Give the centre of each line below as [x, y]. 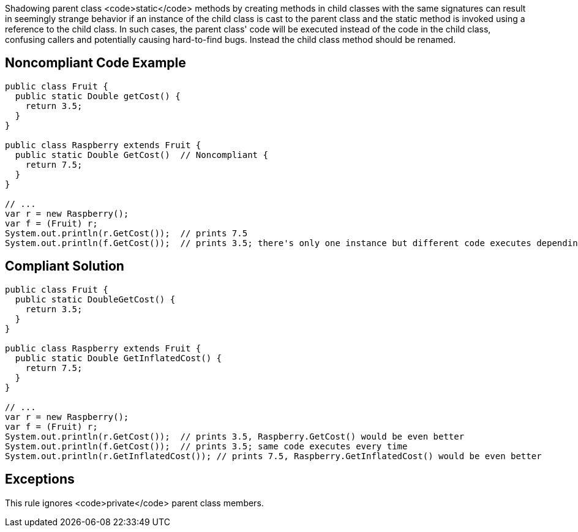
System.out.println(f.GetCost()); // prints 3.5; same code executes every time [206, 446]
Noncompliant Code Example [96, 63]
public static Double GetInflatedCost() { [118, 358]
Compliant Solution [65, 266]
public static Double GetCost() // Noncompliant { [141, 155]
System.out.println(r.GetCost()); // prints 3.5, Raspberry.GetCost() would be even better [235, 436]
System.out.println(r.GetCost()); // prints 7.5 [126, 233]
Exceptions [40, 479]
